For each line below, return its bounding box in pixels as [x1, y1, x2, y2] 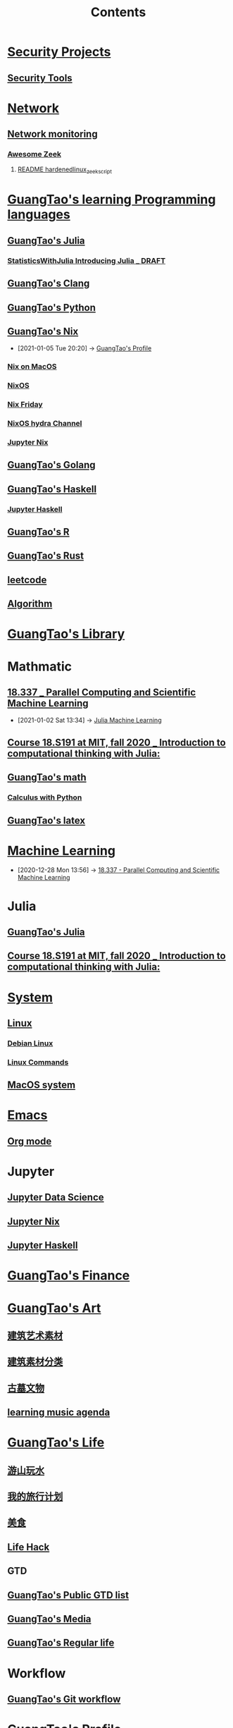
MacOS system [7, 1079, 76, 1091]
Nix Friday [7, 400, 44, 410]
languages [7, 207, 70, 223]
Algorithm [7, 598, 53, 610]
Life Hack [7, 1541, 50, 1553]
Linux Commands [7, 1057, 69, 1067]
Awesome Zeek [7, 149, 62, 159]
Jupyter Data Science [7, 1191, 104, 1203]
